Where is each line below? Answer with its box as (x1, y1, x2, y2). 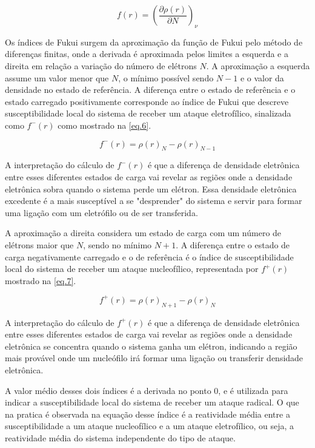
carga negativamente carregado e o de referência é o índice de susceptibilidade (5, 250, 294, 263)
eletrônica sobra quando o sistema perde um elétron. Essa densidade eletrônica (5, 182, 297, 195)
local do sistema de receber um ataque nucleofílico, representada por (5, 262, 259, 275)
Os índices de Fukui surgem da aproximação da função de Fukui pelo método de (5, 35, 303, 48)
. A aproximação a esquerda (206, 59, 310, 72)
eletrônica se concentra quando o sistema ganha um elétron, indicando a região (5, 339, 297, 352)
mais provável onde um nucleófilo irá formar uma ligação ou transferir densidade (5, 351, 303, 364)
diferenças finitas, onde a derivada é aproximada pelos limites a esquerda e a (5, 47, 288, 60)
